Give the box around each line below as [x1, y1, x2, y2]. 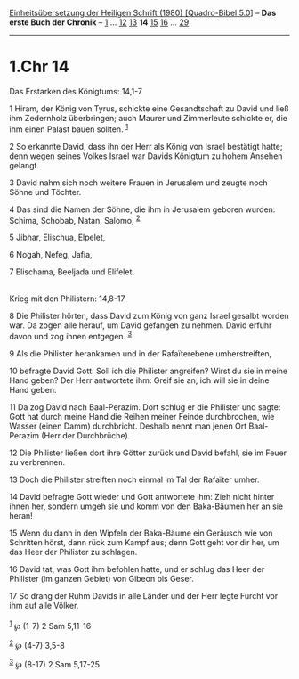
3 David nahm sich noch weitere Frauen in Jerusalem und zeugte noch [9, 177, 269, 188]
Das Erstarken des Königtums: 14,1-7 [9, 86, 142, 96]
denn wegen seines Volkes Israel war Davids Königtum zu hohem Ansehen [9, 151, 283, 161]
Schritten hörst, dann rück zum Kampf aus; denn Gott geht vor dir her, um [9, 536, 279, 547]
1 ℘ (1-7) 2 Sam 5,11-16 [9, 618, 92, 631]
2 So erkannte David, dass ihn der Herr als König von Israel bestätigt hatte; [9, 141, 283, 151]
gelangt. [9, 160, 40, 170]
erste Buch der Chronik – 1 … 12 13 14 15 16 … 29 [9, 17, 190, 28]
